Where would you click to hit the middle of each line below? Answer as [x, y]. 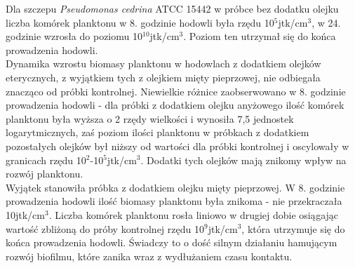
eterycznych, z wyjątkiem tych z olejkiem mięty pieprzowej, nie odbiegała [163, 77]
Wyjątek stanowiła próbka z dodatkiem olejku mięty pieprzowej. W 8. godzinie [175, 187]
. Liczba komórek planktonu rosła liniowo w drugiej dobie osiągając [194, 214]
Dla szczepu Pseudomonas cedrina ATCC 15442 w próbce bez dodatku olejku [172, 8]
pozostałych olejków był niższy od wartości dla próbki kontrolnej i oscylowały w [177, 146]
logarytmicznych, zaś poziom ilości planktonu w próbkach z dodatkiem [158, 132]
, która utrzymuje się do [293, 228]
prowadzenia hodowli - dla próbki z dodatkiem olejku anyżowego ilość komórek [175, 105]
